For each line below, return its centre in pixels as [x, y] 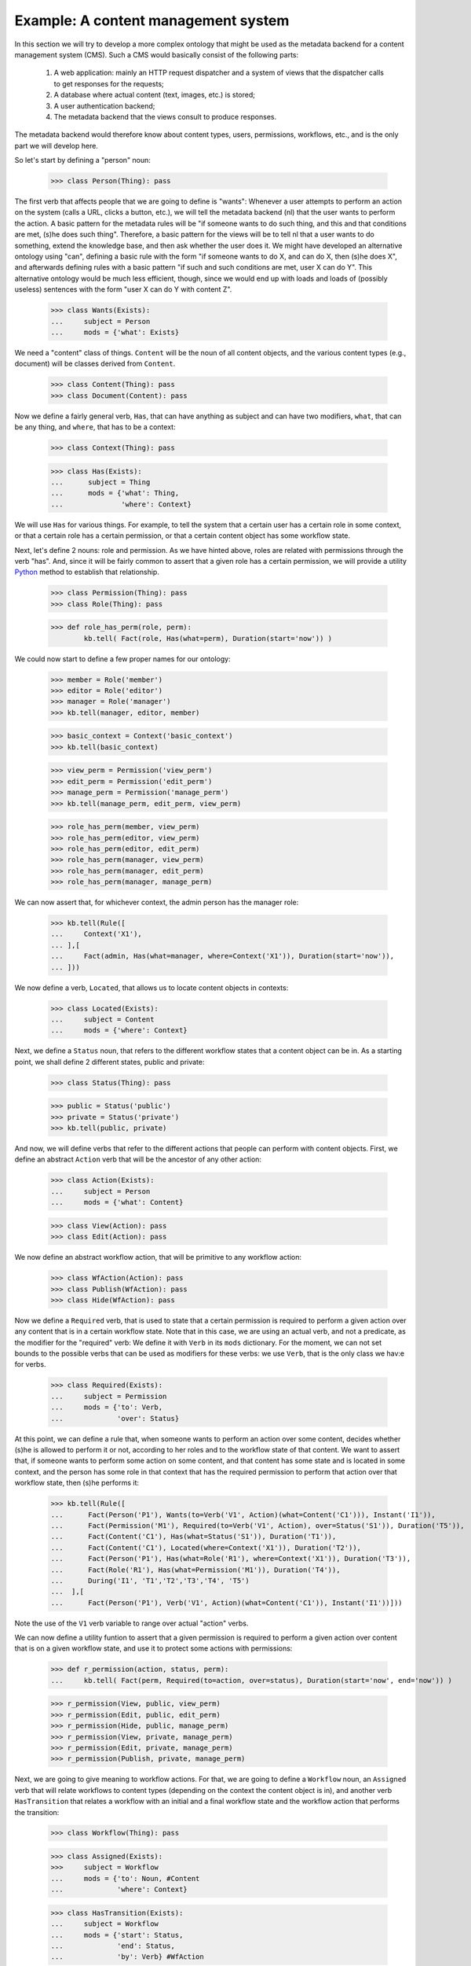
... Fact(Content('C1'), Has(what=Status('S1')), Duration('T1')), [194, 1537]
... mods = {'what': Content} [117, 1202]
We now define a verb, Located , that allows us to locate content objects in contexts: [152, 988]
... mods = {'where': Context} [119, 1031]
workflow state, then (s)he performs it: [77, 1483]
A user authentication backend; [104, 105]
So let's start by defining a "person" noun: [82, 160]
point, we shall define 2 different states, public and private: [110, 1062]
